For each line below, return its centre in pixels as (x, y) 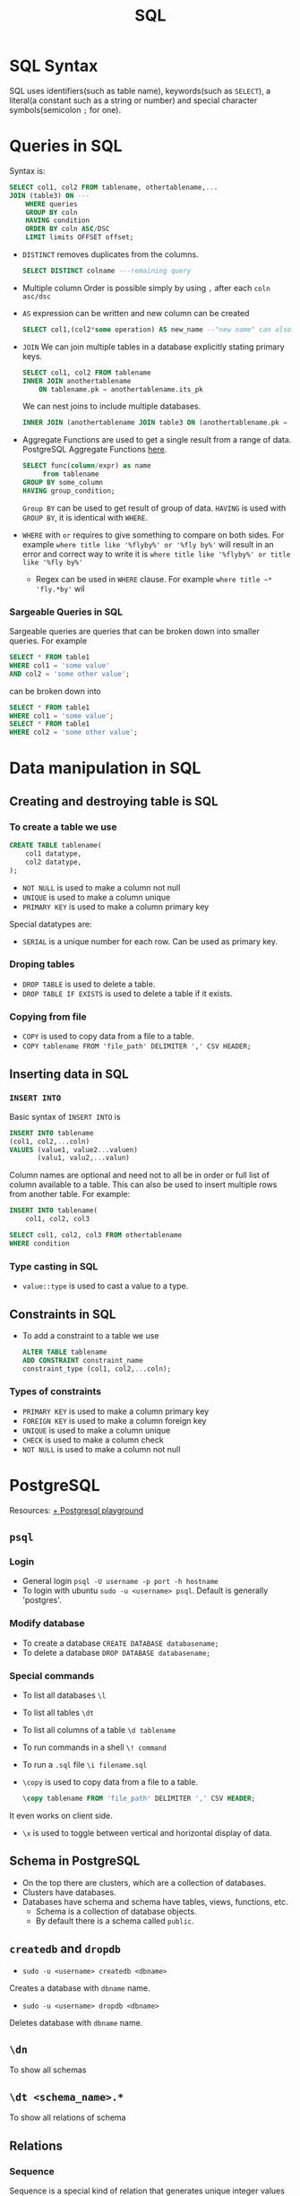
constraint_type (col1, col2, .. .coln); (97, 1369)
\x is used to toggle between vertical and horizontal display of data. (147, 1832)
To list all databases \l (64, 1695)
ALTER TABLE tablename (64, 1352)
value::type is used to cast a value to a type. (105, 1286)
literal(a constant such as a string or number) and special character (133, 100)
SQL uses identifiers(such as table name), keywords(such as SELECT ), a (140, 90)
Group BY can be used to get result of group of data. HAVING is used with (154, 508)
